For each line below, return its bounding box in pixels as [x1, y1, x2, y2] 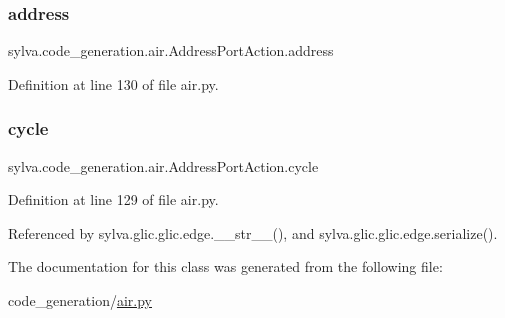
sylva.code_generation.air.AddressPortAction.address [8, 40, 334, 61]
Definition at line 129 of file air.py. [8, 189, 219, 210]
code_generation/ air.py [8, 290, 152, 310]
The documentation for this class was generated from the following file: [8, 256, 443, 277]
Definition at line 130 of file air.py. [8, 73, 219, 94]
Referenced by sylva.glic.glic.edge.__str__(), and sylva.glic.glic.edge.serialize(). [8, 222, 498, 243]
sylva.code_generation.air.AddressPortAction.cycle [8, 155, 319, 176]
